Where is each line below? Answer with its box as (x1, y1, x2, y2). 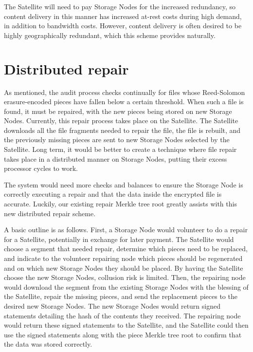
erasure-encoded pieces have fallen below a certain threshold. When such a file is (4, 96, 244, 107)
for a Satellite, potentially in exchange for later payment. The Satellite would (4, 234, 234, 244)
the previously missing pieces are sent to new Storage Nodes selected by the (4, 134, 230, 145)
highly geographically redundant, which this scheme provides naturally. (4, 30, 216, 40)
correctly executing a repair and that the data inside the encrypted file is (4, 189, 222, 199)
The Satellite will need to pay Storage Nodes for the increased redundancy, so (4, 1, 235, 11)
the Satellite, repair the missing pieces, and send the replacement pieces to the (4, 291, 237, 301)
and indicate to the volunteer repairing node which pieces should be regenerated (4, 253, 243, 263)
